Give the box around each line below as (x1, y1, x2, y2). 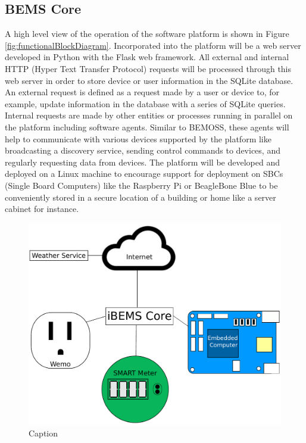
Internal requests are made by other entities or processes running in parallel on (5, 109, 293, 121)
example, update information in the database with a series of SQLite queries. (5, 97, 286, 110)
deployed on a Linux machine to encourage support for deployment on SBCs (5, 167, 283, 180)
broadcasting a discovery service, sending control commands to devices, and (5, 144, 280, 157)
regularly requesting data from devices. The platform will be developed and (5, 155, 280, 168)
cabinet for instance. (5, 202, 79, 215)
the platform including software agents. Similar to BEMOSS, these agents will (5, 120, 289, 133)
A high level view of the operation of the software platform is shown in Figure (5, 27, 289, 40)
